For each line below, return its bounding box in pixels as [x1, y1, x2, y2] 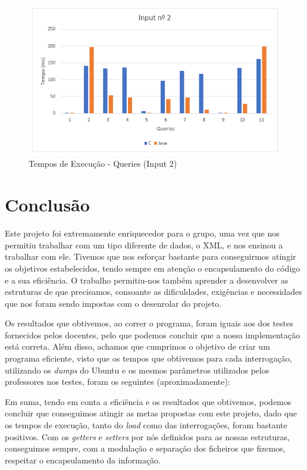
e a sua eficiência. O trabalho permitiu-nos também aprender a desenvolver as [5, 273, 289, 286]
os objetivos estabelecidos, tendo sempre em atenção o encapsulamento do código [5, 262, 300, 274]
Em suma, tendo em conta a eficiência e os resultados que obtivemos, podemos [5, 395, 292, 407]
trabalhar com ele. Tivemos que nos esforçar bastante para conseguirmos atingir [5, 250, 296, 263]
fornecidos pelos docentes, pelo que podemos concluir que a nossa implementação [5, 328, 300, 341]
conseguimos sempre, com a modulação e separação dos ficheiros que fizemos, [5, 442, 286, 455]
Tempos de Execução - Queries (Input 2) [29, 157, 177, 170]
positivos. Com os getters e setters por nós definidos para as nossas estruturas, [5, 430, 290, 443]
